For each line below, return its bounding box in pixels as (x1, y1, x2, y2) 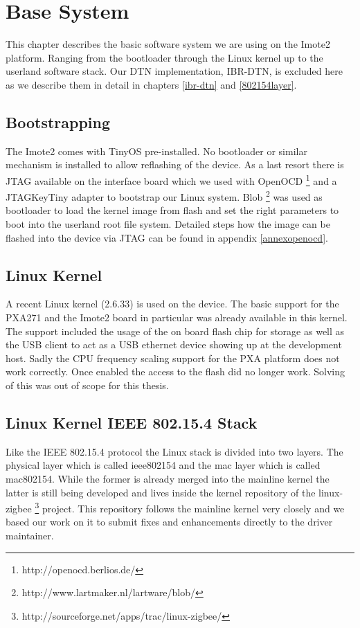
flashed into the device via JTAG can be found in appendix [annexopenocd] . (6, 230, 328, 244)
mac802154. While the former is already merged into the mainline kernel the (6, 471, 330, 485)
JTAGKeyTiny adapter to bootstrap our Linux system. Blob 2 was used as (6, 188, 323, 204)
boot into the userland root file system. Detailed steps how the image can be (6, 216, 330, 231)
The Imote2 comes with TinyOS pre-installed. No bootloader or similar (6, 143, 307, 158)
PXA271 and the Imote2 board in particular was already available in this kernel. (6, 309, 348, 324)
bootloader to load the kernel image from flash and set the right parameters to (6, 203, 339, 217)
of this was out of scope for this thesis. (6, 377, 169, 392)
